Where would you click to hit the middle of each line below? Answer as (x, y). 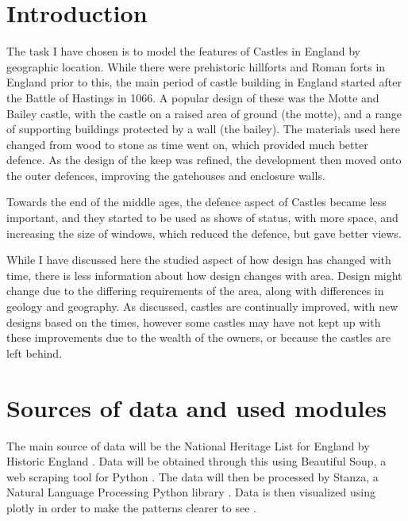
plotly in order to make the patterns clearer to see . (131, 507)
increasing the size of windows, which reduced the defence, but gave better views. (204, 233)
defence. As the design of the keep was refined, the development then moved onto (204, 160)
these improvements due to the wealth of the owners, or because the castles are (199, 337)
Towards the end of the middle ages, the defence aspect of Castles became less (196, 202)
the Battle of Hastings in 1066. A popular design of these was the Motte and (193, 97)
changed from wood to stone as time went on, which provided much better (187, 144)
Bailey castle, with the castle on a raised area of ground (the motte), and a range (204, 113)
